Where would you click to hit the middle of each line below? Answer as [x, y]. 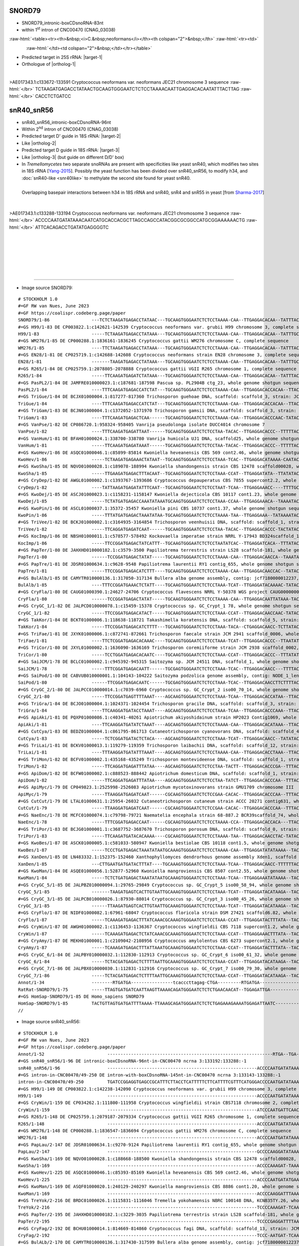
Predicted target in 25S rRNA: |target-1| [62, 57]
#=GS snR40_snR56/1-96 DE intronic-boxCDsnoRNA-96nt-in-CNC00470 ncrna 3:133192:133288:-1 [132, 1061]
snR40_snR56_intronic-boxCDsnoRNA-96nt [67, 122]
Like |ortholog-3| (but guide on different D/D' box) [73, 157]
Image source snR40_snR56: [51, 1022]
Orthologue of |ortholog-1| [49, 64]
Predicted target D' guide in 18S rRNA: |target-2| [71, 136]
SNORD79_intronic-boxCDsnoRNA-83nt [63, 23]
